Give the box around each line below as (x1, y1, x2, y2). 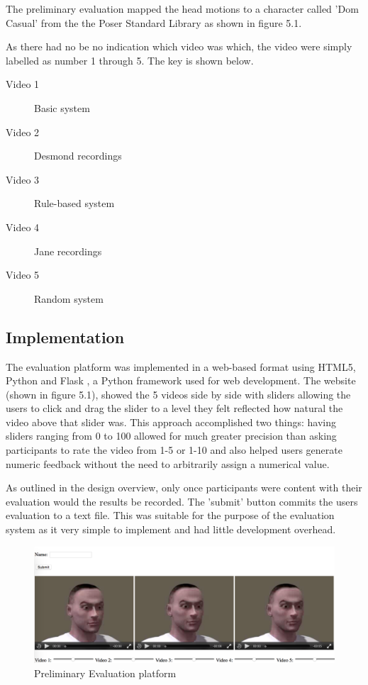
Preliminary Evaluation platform (34, 666, 177, 681)
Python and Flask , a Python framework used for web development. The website (6, 373, 356, 388)
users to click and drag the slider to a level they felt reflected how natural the (6, 401, 343, 416)
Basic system (34, 100, 90, 115)
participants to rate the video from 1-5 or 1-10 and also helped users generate (6, 442, 342, 457)
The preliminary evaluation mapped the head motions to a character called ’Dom (6, 1, 359, 16)
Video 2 (6, 124, 40, 139)
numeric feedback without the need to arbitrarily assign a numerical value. (6, 456, 330, 471)
